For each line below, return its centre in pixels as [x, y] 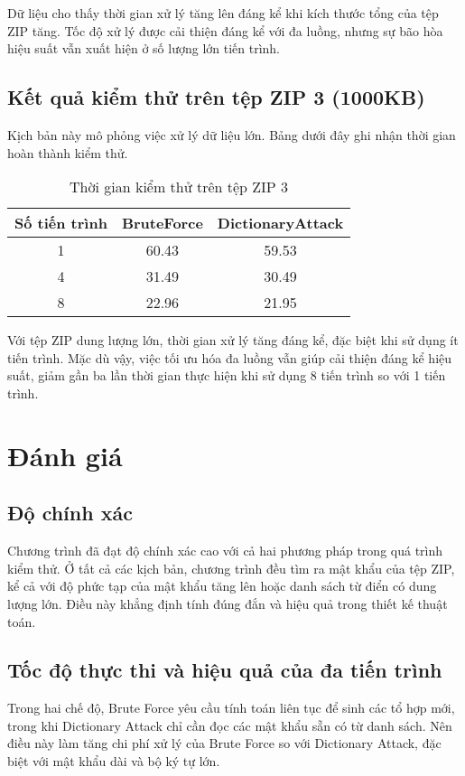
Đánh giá [65, 455]
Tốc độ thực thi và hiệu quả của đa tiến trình [225, 670]
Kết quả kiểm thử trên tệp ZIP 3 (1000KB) [216, 97]
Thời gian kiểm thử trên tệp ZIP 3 [179, 187]
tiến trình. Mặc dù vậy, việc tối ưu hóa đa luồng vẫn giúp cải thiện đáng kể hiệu [230, 357]
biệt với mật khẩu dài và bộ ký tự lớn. [114, 761]
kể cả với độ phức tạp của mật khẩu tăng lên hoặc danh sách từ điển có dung [222, 586]
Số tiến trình [61, 223]
